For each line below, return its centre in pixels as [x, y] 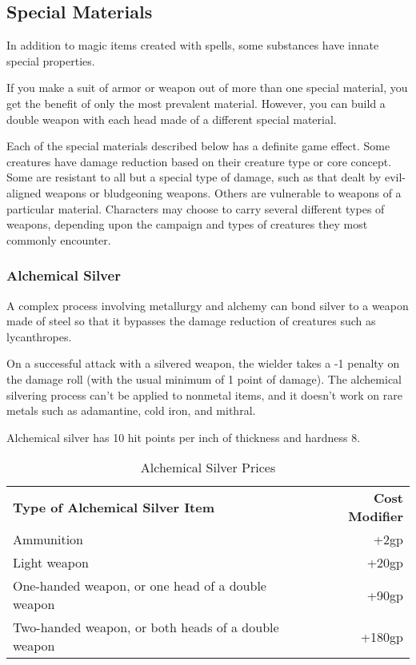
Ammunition [48, 540]
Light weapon [51, 563]
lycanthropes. [39, 336]
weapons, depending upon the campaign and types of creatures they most [187, 224]
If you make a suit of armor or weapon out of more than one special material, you [207, 88]
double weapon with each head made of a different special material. [172, 119]
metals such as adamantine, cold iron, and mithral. [131, 410]
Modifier [376, 516]
